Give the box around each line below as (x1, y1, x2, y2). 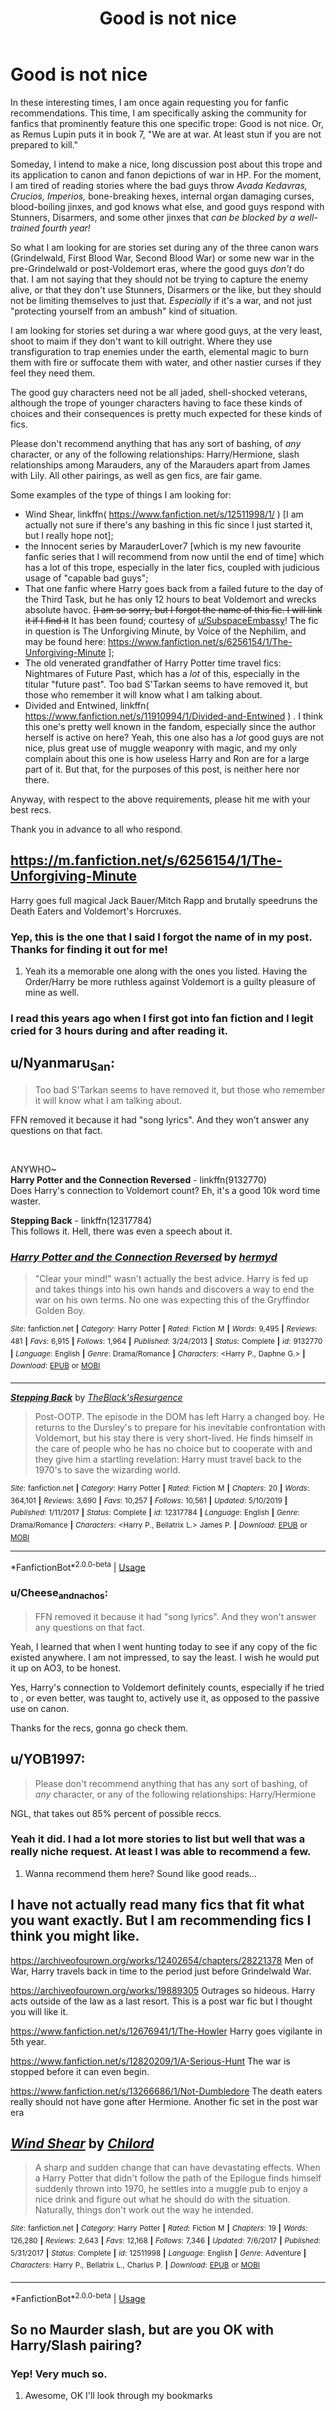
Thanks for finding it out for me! (10, 942, 168, 956)
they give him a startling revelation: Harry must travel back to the (34, 1453, 302, 1465)
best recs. (10, 803, 52, 816)
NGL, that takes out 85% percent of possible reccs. (10, 1807, 222, 1819)
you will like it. (10, 2005, 69, 2017)
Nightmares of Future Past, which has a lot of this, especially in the (24, 667, 301, 679)
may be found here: (24, 635, 107, 647)
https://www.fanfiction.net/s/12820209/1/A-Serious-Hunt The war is (10, 2055, 291, 2067)
